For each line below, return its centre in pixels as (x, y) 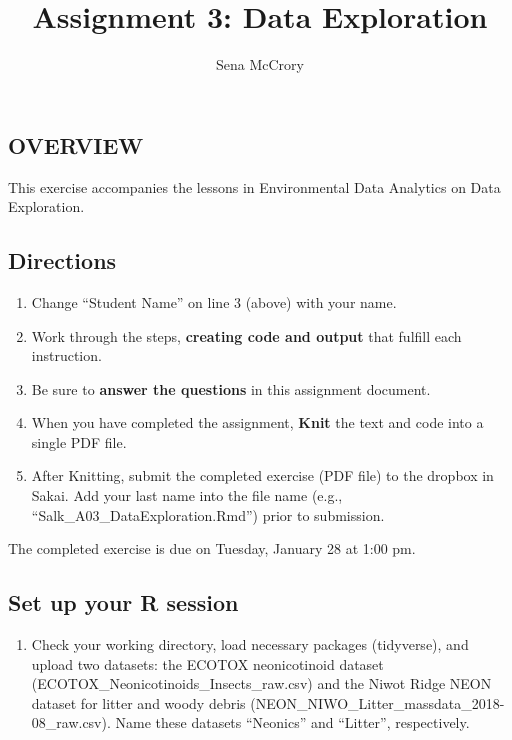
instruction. (66, 355)
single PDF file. (79, 441)
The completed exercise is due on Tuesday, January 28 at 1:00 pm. (212, 548)
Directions (62, 260)
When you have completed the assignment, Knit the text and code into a (257, 422)
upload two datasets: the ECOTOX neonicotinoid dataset (207, 663)
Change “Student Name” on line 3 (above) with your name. (214, 301)
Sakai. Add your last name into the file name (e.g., (187, 495)
